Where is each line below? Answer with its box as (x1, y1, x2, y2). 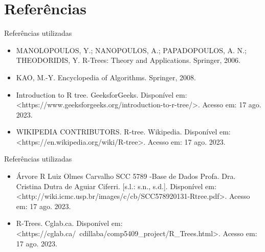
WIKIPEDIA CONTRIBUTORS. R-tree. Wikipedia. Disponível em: (16, 126, 231, 137)
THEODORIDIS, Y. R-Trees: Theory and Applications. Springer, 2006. (16, 55, 240, 65)
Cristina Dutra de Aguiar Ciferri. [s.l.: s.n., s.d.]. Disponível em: (16, 180, 216, 191)
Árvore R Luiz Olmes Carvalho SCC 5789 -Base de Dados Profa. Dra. (16, 171, 236, 181)
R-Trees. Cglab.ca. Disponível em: (16, 218, 123, 228)
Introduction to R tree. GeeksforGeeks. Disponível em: (16, 89, 187, 100)
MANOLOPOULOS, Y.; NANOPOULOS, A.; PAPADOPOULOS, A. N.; (16, 44, 247, 55)
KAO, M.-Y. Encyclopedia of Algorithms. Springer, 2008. (16, 72, 196, 82)
